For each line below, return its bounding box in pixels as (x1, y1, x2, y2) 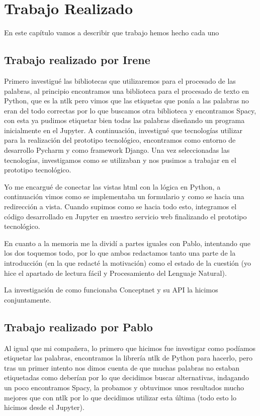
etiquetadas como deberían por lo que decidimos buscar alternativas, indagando (4, 372, 249, 383)
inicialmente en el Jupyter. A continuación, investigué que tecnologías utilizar (4, 125, 243, 135)
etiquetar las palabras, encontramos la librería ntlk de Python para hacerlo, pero (4, 352, 252, 363)
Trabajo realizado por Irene (4, 52, 150, 68)
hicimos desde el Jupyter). (4, 402, 84, 412)
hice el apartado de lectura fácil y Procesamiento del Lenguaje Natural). (4, 267, 227, 278)
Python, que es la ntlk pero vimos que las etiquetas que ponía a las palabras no (4, 95, 249, 106)
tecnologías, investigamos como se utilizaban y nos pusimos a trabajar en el (4, 154, 236, 165)
